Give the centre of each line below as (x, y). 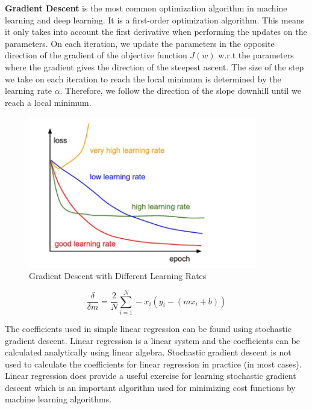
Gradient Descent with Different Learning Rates (118, 276)
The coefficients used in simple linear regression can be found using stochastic (148, 328)
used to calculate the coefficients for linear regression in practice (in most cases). (153, 364)
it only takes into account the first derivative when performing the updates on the (156, 32)
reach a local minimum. (48, 102)
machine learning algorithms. (58, 399)
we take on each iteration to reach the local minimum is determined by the (143, 78)
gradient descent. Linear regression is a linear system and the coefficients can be (153, 340)
